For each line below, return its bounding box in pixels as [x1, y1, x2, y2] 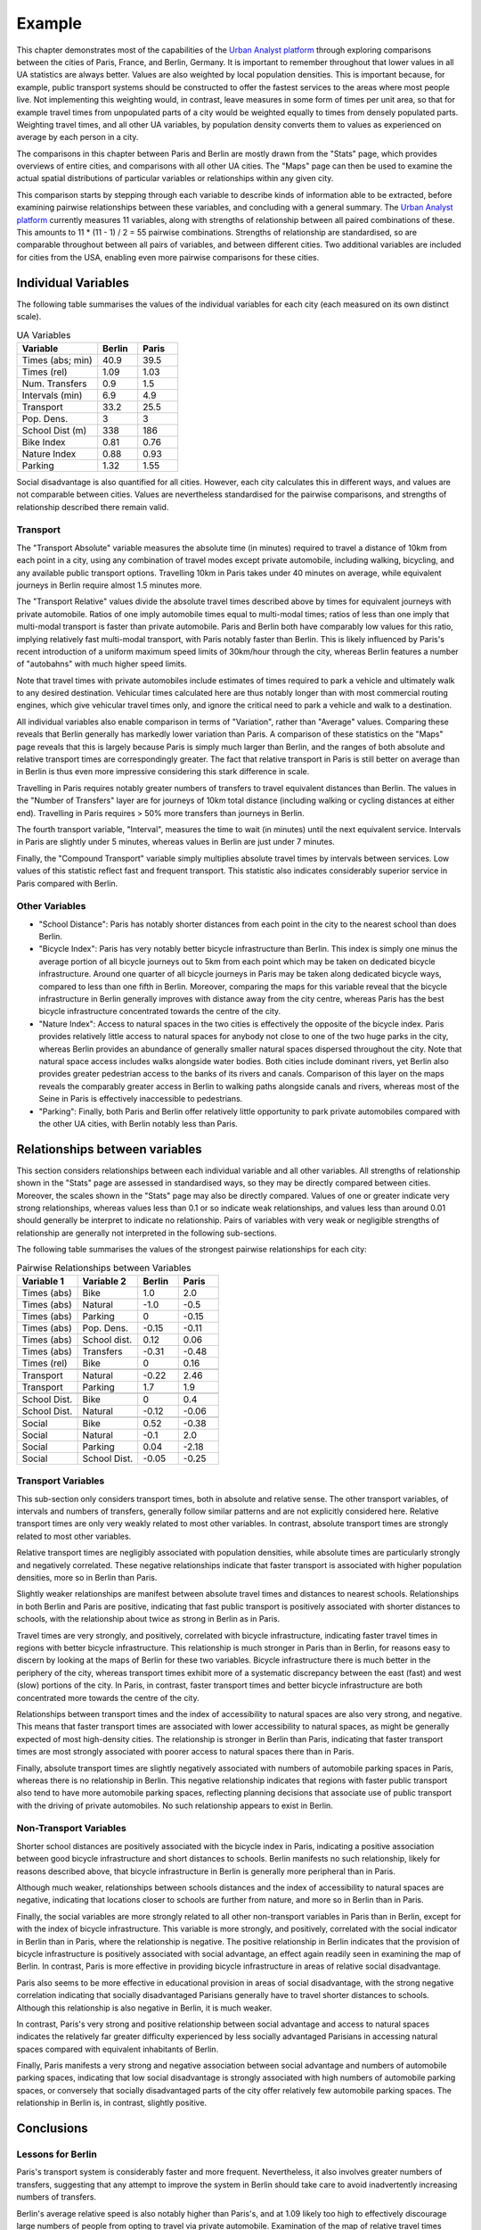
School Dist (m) [21, 424, 87, 436]
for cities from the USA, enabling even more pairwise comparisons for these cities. [16, 252, 320, 262]
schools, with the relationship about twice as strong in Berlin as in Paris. [16, 1614, 281, 1624]
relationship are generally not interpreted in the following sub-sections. [16, 1227, 278, 1238]
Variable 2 [82, 1275, 126, 1287]
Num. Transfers [21, 377, 87, 390]
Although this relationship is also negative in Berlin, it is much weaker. [16, 2003, 273, 2013]
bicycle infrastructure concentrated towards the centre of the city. [38, 1006, 281, 1017]
